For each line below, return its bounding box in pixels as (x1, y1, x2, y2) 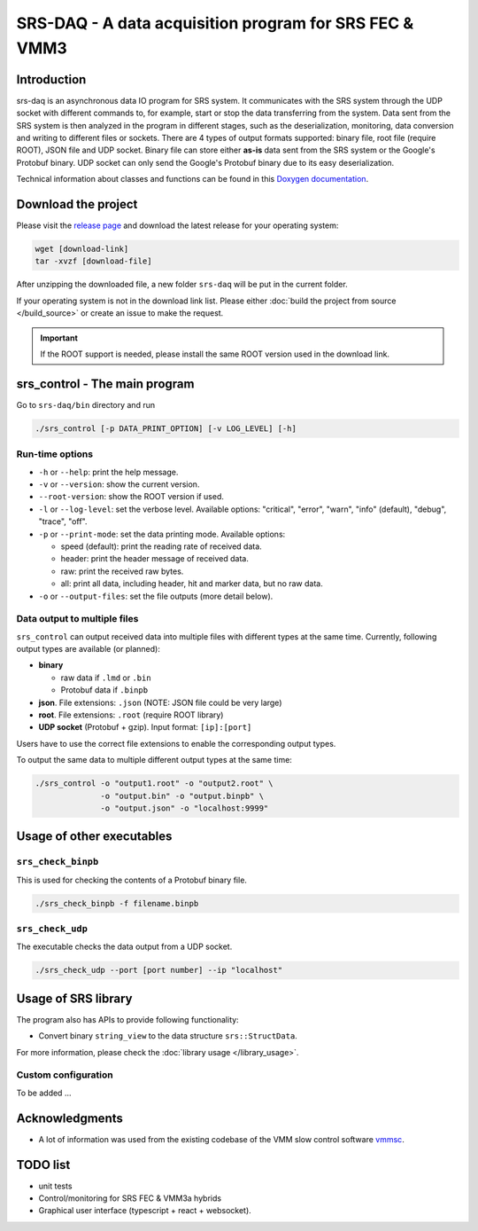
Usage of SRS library (16, 991, 133, 1006)
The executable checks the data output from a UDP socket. (16, 941, 233, 953)
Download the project (16, 197, 138, 212)
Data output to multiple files (16, 613, 139, 625)
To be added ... (16, 1087, 72, 1098)
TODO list (16, 1157, 71, 1172)
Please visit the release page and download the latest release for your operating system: (16, 220, 339, 231)
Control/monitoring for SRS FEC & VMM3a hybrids (38, 1193, 221, 1204)
